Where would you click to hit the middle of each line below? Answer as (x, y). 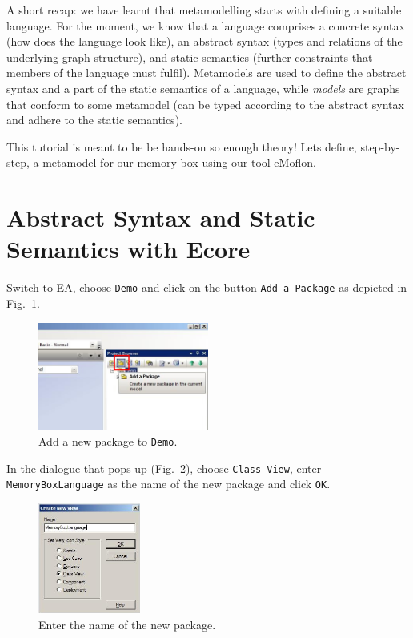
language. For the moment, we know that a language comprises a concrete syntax (206, 25)
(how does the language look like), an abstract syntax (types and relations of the (204, 41)
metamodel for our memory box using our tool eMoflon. (179, 162)
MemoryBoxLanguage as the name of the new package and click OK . (168, 484)
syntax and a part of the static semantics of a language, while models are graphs (203, 88)
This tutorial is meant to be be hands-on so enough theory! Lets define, (182, 146)
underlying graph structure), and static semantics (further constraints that (190, 57)
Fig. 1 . (23, 303)
